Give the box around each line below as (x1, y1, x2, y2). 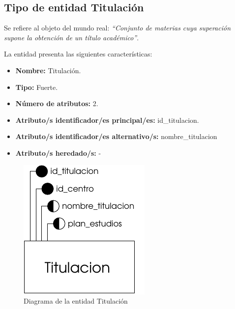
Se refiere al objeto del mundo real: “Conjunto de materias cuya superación (4, 23, 231, 33)
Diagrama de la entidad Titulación (24, 296, 128, 306)
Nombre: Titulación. (15, 65, 81, 75)
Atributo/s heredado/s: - (15, 147, 101, 158)
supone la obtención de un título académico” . (4, 32, 139, 42)
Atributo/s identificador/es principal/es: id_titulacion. (15, 114, 199, 125)
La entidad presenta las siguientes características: (4, 49, 152, 59)
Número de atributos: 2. (15, 98, 98, 109)
